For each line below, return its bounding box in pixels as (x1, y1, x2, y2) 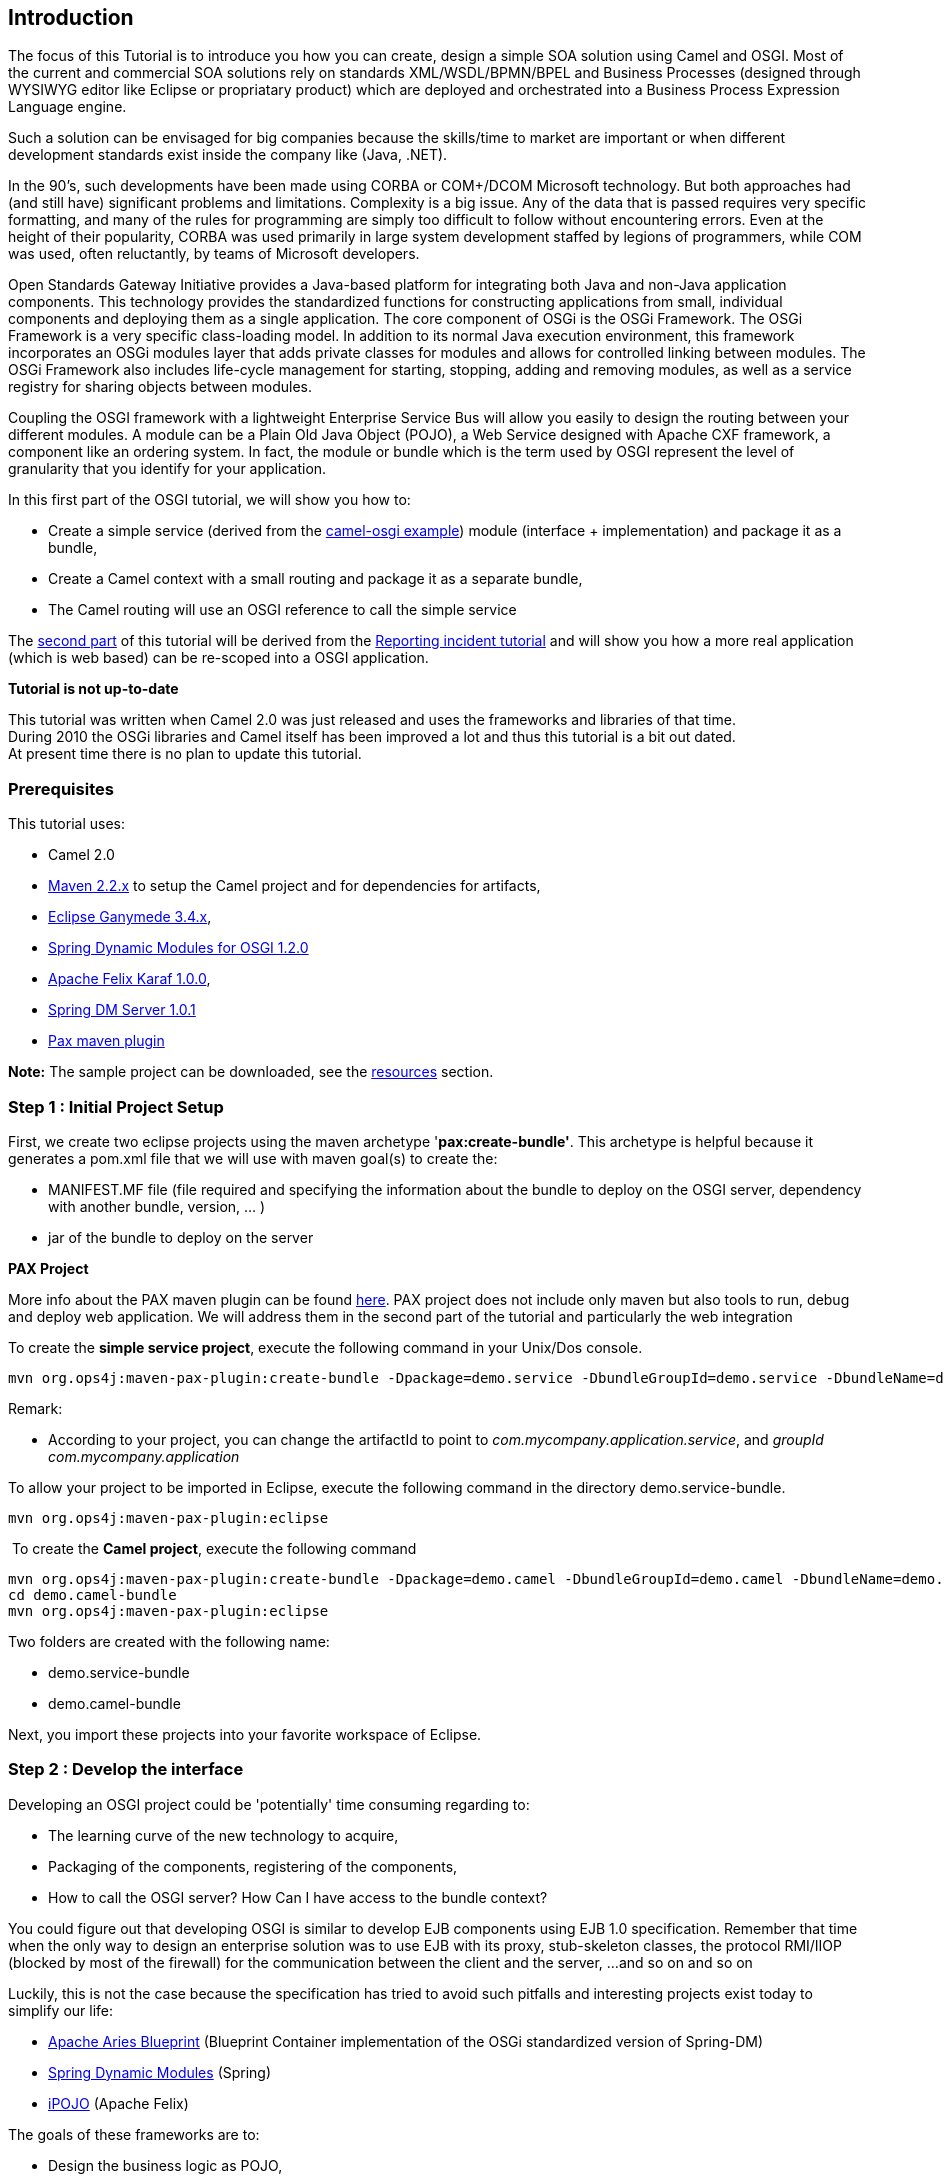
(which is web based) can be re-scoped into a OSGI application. (8, 649, 429, 667)
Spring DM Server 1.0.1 (48, 1001, 196, 1019)
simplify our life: (8, 2001, 114, 2019)
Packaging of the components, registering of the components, (48, 1857, 458, 1875)
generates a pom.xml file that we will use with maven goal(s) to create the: (8, 1149, 498, 1167)
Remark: (8, 1399, 63, 1417)
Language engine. (8, 98, 127, 116)
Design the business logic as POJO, (48, 2156, 283, 2174)
